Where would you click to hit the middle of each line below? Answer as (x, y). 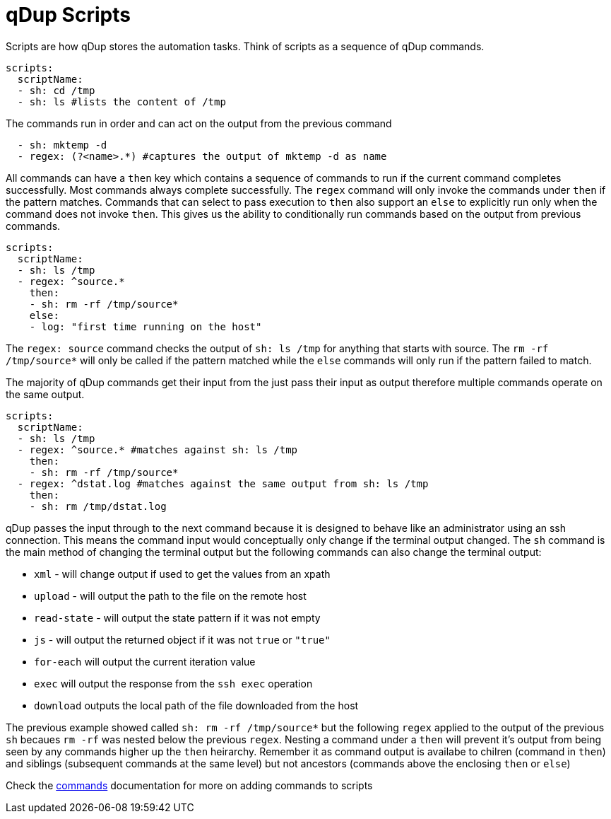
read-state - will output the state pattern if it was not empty (177, 617)
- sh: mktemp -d (62, 145)
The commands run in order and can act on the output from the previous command (199, 123)
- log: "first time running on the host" (146, 326)
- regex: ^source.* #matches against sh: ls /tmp (158, 449)
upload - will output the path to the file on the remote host (170, 596)
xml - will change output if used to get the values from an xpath (182, 574)
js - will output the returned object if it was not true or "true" (182, 639)
